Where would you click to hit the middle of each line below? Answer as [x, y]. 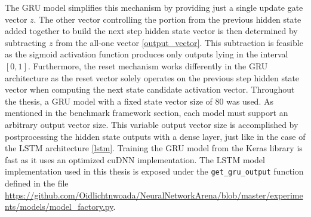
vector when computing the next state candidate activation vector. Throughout [150, 89]
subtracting [26, 42]
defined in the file [37, 183]
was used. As [250, 101]
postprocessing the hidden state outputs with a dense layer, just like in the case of [155, 136]
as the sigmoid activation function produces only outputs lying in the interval [147, 54]
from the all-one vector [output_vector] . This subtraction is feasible [179, 42]
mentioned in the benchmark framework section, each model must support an [147, 113]
